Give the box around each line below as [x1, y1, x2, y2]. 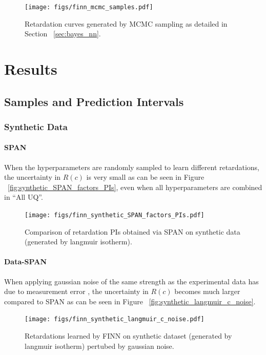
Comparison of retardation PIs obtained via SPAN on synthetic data [25, 226, 240, 237]
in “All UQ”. [4, 192, 43, 202]
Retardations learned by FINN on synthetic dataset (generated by [25, 330, 232, 341]
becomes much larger [174, 286, 240, 297]
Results [4, 58, 57, 79]
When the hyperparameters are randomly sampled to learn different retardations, [4, 161, 259, 172]
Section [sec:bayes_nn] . [25, 28, 101, 39]
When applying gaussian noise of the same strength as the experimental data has [4, 276, 259, 286]
